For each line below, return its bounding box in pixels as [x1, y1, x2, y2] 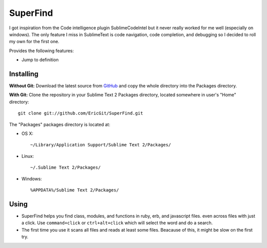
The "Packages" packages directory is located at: [9, 122, 111, 127]
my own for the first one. [9, 39, 59, 45]
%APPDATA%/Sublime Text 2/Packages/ [30, 187, 119, 193]
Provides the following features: [9, 48, 74, 54]
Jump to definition [21, 57, 59, 63]
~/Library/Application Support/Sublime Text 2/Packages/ [30, 142, 172, 148]
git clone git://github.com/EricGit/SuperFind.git [18, 111, 143, 116]
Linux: [21, 153, 34, 159]
